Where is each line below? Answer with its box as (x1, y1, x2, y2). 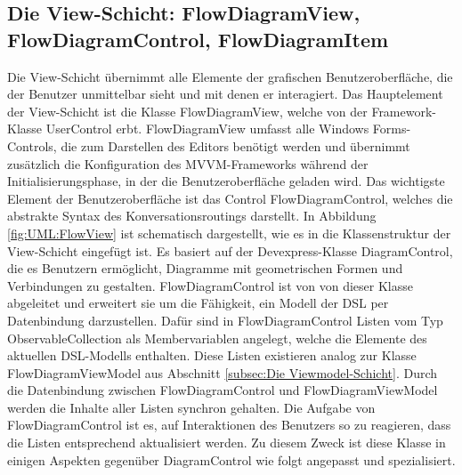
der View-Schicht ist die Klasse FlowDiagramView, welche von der (7, 101, 368, 120)
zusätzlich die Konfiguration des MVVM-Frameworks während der (7, 154, 369, 173)
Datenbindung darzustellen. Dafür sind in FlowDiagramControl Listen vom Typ (7, 310, 443, 329)
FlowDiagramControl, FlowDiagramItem (7, 25, 389, 52)
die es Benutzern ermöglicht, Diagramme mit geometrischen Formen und (7, 259, 403, 278)
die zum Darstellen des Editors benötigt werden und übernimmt (61, 136, 410, 155)
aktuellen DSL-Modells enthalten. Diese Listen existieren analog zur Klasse (7, 346, 417, 365)
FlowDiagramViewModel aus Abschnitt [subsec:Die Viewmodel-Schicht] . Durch (7, 363, 438, 382)
